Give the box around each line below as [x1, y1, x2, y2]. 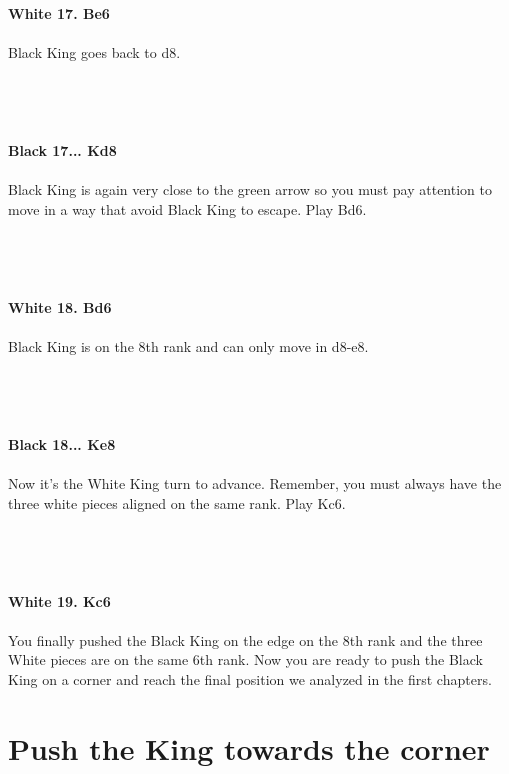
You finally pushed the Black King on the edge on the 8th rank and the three [8, 629, 483, 650]
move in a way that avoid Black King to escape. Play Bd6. [8, 198, 367, 219]
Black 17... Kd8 [8, 139, 117, 160]
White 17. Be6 [8, 2, 110, 23]
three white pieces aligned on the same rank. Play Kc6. [8, 492, 346, 513]
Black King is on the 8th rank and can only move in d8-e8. [8, 335, 369, 356]
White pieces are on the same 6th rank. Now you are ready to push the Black [8, 649, 483, 670]
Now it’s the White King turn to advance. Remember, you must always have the [8, 473, 502, 494]
